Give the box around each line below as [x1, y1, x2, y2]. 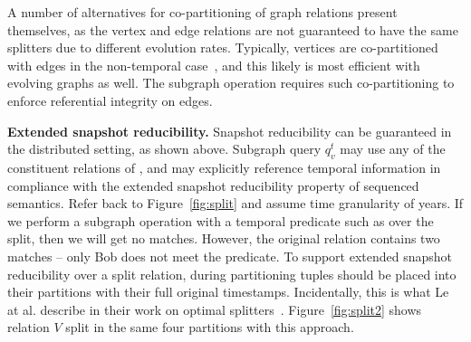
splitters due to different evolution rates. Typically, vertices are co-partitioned [7, 38, 438, 57]
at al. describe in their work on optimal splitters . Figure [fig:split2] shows [7, 299, 422, 318]
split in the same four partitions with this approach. [65, 318, 354, 337]
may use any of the [340, 139, 446, 158]
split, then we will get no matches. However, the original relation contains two [7, 229, 440, 248]
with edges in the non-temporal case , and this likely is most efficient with [7, 55, 420, 74]
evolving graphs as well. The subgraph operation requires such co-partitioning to [7, 73, 455, 92]
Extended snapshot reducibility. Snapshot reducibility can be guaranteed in [7, 121, 452, 140]
